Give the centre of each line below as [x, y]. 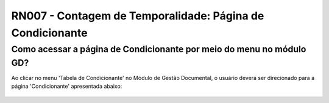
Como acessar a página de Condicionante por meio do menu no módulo [159, 49]
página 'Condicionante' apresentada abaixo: [67, 86]
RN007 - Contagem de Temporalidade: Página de [138, 16]
